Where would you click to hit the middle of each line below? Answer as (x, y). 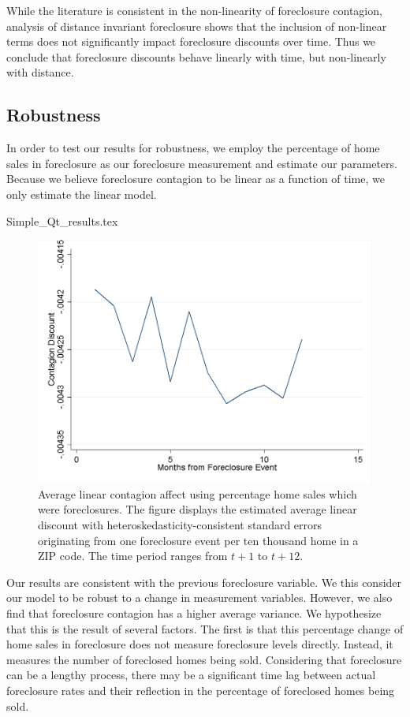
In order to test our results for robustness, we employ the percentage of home (193, 148)
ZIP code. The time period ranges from (133, 556)
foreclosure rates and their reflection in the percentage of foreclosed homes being (201, 690)
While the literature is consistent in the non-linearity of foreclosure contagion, (194, 10)
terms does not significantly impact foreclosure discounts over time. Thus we (191, 41)
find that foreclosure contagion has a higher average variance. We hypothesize (194, 612)
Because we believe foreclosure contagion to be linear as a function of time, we (196, 179)
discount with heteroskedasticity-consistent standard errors (180, 524)
